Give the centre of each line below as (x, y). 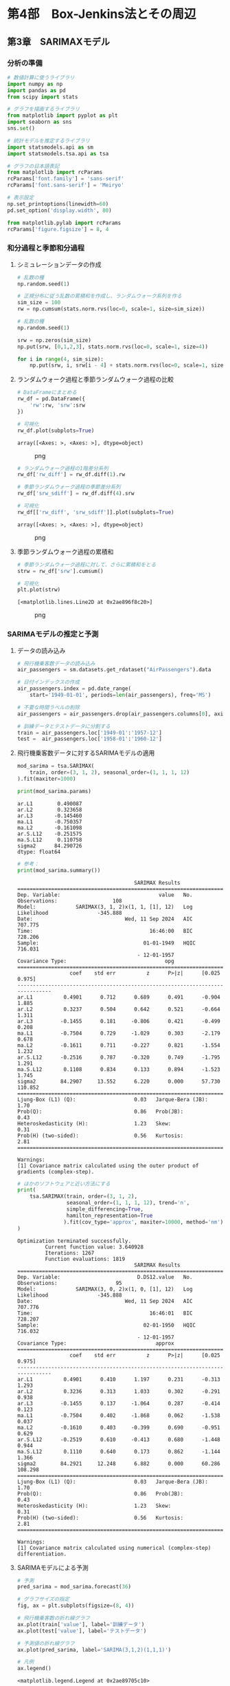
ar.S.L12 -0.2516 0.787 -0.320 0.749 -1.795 (119, 1057)
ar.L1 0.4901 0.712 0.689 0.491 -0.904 (119, 997)
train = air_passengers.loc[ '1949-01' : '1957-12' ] (90, 733)
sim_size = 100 (39, 303)
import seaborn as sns (39, 122)
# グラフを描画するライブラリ (44, 109)
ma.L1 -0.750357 (49, 822)
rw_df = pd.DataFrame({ (51, 399)
